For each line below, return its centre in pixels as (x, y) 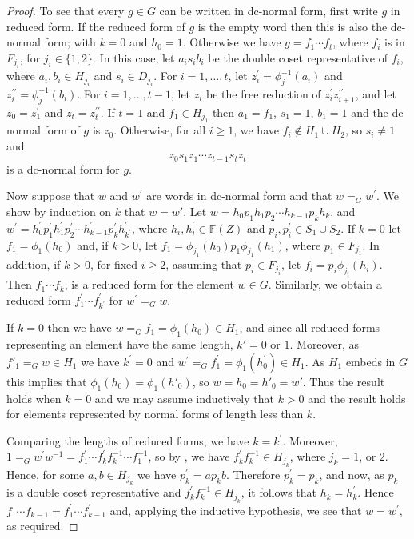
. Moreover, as (324, 344)
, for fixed (114, 264)
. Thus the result (344, 381)
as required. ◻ (42, 526)
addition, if (34, 264)
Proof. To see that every (66, 10)
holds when (34, 398)
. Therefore (253, 474)
